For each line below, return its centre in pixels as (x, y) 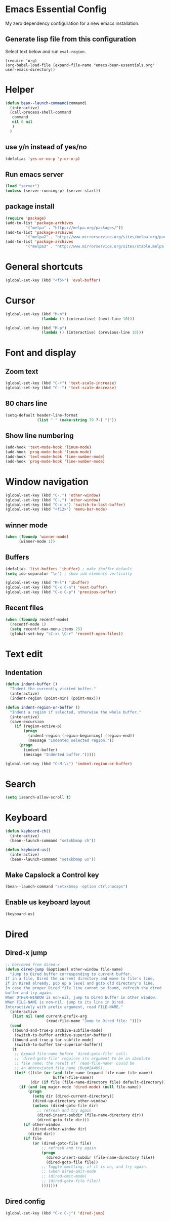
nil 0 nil (22, 122)
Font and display (41, 353)
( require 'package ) (26, 218)
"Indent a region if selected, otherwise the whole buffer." (76, 712)
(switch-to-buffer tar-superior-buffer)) (58, 1044)
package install (30, 207)
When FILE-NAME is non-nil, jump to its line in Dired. (65, 1002)
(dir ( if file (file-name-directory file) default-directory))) (99, 1082)
